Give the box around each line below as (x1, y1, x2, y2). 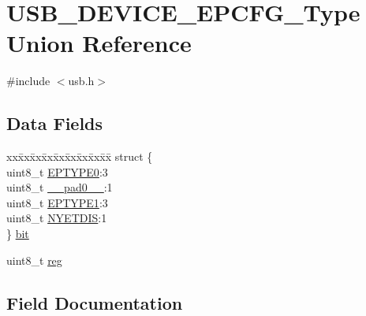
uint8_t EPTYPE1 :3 (6, 194, 108, 210)
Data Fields (6, 111, 103, 136)
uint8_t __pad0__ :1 (6, 179, 113, 195)
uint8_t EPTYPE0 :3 (6, 163, 108, 180)
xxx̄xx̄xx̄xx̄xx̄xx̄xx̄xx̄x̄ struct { (6, 148, 153, 165)
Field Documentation (6, 290, 183, 314)
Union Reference (6, 27, 192, 59)
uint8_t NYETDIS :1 (6, 210, 107, 226)
